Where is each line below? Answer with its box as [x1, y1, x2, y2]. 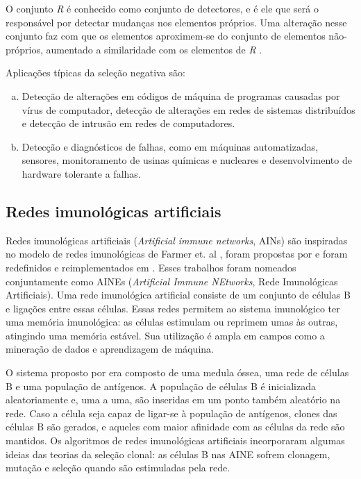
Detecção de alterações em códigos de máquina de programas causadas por [22, 88, 340, 103]
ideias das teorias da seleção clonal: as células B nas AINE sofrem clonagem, [6, 446, 330, 461]
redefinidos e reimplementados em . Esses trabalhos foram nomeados [6, 260, 296, 274]
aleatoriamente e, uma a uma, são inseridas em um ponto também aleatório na [6, 392, 341, 407]
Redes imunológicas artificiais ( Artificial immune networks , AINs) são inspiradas [6, 233, 348, 247]
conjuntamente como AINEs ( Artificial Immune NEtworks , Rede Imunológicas [6, 274, 338, 288]
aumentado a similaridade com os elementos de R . [46, 42, 262, 56]
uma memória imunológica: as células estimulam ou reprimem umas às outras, [6, 314, 338, 329]
